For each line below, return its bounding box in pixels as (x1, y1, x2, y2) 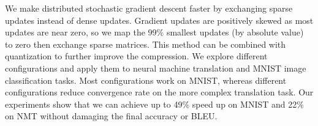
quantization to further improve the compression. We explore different (5, 50, 268, 62)
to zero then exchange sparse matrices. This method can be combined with (5, 37, 286, 50)
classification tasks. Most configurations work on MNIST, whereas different (5, 73, 287, 86)
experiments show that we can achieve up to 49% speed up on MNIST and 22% (5, 97, 304, 110)
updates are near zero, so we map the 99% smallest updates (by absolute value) (5, 26, 304, 39)
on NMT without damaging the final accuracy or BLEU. (5, 109, 218, 122)
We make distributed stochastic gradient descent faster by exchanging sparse (5, 2, 293, 14)
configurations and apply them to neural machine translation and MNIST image (5, 61, 306, 74)
